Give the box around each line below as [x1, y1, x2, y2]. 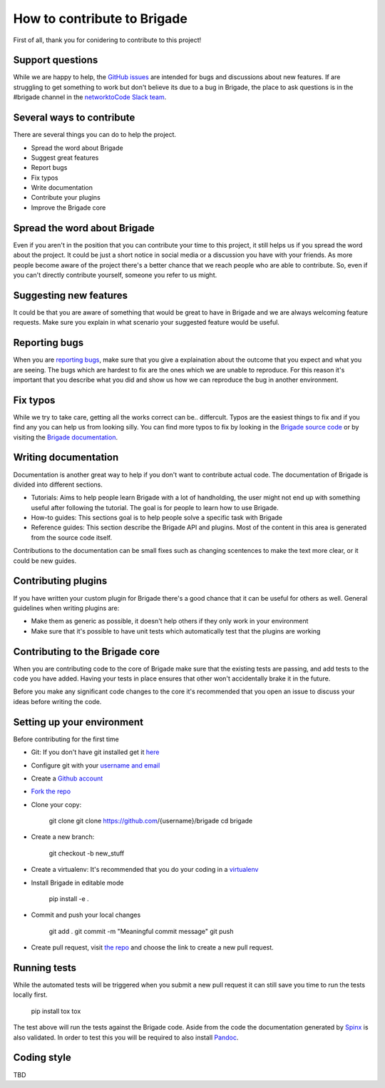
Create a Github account [31, 774, 103, 783]
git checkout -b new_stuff [48, 849, 125, 858]
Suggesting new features [13, 289, 128, 301]
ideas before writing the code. [13, 697, 102, 706]
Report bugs [31, 163, 68, 172]
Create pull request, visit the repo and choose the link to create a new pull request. [31, 943, 274, 952]
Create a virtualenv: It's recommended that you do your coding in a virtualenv [31, 865, 259, 874]
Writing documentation [13, 452, 119, 464]
